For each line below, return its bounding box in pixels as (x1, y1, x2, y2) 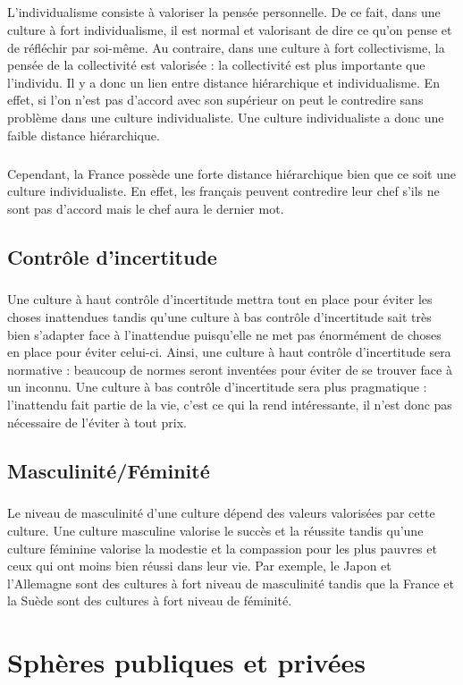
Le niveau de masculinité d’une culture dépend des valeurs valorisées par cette (7, 503, 435, 522)
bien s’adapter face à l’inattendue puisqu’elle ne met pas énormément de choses (7, 325, 442, 343)
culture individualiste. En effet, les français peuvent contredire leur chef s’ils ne (7, 182, 440, 200)
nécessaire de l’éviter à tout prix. (7, 412, 187, 431)
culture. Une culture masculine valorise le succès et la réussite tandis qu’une (7, 520, 424, 539)
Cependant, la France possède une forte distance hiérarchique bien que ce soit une (7, 164, 456, 182)
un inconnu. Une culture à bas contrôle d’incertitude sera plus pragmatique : (7, 377, 427, 396)
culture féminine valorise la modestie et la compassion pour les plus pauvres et (7, 538, 437, 557)
